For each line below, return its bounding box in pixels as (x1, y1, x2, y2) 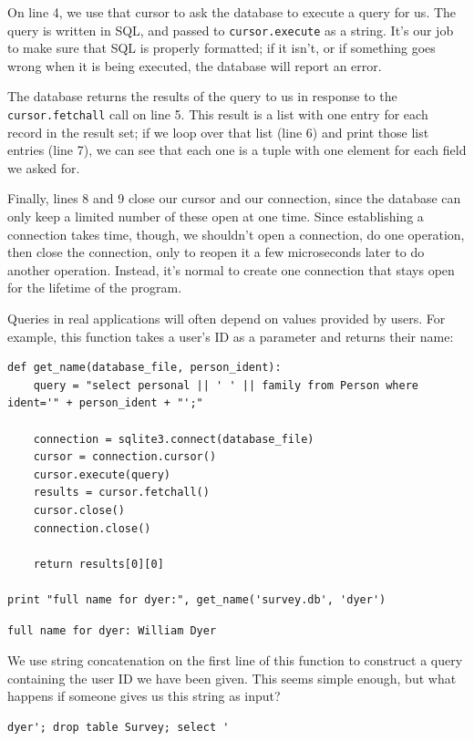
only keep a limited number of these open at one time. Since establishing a (7, 207, 424, 226)
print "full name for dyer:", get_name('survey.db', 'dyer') (7, 592, 386, 606)
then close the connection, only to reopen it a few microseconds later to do (7, 242, 425, 262)
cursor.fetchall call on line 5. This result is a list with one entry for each (7, 105, 428, 124)
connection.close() (33, 521, 151, 535)
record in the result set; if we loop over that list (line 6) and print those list (7, 122, 429, 141)
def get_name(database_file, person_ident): (7, 361, 282, 375)
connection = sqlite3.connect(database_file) (33, 432, 314, 446)
